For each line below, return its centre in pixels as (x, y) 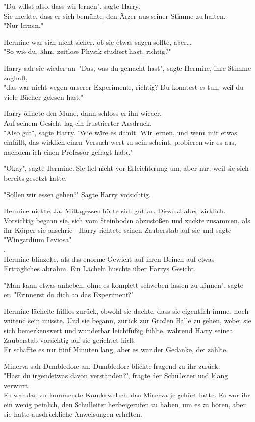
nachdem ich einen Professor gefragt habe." (69, 151)
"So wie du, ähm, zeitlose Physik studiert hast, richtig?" (88, 51)
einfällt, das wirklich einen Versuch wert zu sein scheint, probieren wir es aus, (120, 142)
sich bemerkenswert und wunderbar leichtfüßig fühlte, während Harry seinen (119, 330)
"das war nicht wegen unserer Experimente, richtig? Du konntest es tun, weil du (124, 87)
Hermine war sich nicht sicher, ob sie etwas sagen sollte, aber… (98, 41)
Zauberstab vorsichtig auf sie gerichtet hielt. (70, 340)
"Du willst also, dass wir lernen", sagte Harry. (72, 6)
